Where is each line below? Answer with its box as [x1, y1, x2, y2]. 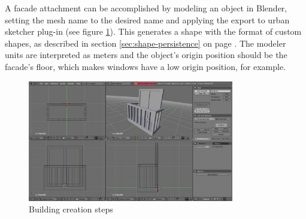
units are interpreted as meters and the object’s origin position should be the [5, 48, 287, 61]
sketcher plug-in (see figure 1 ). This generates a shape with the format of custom [5, 25, 302, 38]
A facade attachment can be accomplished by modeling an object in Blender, [5, 2, 287, 14]
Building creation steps [29, 203, 113, 215]
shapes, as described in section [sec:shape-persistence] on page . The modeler [5, 36, 286, 49]
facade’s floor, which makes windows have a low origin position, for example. [5, 60, 286, 72]
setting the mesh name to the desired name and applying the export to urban [5, 13, 290, 26]
